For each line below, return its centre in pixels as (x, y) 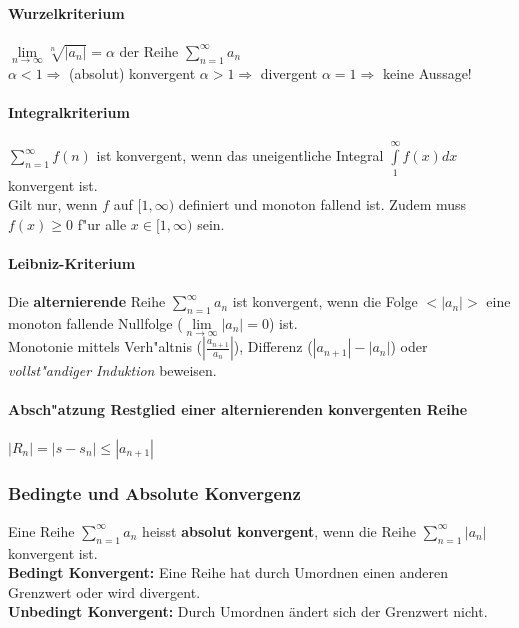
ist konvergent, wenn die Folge (325, 301)
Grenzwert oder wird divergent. (104, 591)
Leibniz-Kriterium (72, 262)
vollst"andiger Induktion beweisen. (112, 370)
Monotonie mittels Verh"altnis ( (105, 346)
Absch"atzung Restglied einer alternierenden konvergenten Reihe (238, 409)
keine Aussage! (427, 73)
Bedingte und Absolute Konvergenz (154, 493)
